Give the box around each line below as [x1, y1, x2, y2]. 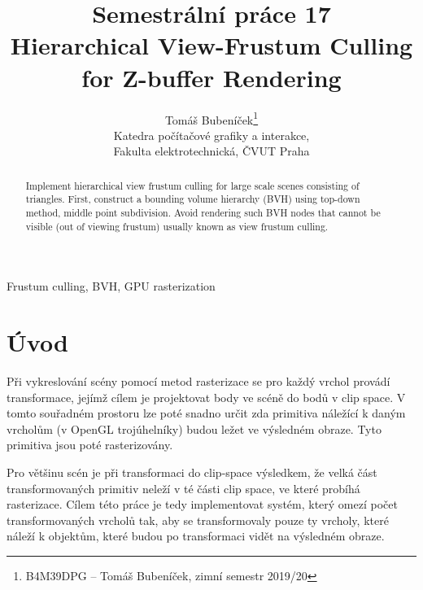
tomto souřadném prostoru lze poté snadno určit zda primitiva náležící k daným [7, 404, 406, 422]
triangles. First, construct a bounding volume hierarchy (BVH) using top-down [25, 192, 360, 206]
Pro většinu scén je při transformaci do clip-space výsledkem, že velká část [7, 464, 377, 481]
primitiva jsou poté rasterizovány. [7, 436, 173, 453]
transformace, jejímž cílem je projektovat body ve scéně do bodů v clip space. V [7, 388, 406, 405]
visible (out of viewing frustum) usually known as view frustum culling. [25, 219, 329, 233]
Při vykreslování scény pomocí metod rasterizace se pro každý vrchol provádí [7, 373, 390, 390]
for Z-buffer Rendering [81, 60, 342, 94]
